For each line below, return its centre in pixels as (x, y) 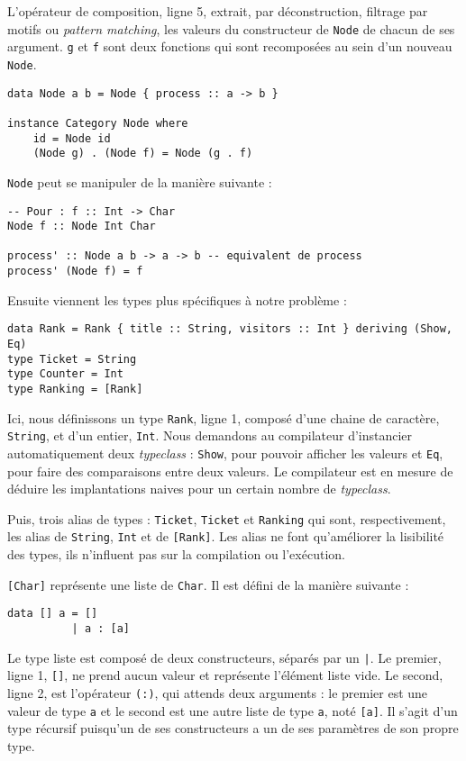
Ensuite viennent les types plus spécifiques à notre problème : (177, 299)
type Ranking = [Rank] (75, 389)
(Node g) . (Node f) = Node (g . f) (143, 154)
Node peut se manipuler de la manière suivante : (140, 181)
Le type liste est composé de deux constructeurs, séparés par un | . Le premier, (224, 657)
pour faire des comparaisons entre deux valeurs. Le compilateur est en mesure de (230, 471)
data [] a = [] (53, 614)
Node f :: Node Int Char (82, 226)
